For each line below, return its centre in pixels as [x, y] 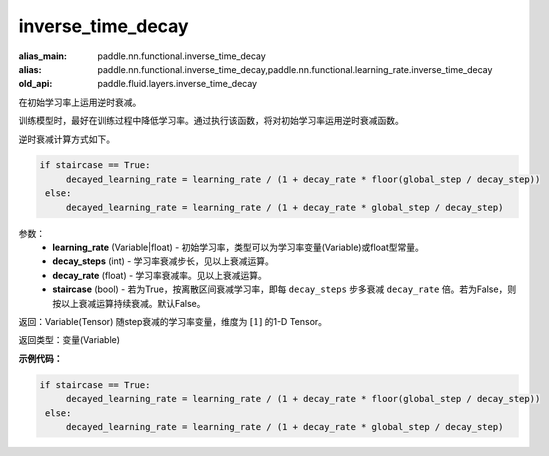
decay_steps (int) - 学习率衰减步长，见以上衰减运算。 [163, 261]
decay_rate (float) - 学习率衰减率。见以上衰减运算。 [159, 275]
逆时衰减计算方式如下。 [66, 139]
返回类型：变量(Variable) [69, 340]
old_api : [35, 84]
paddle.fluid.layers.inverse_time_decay [177, 84]
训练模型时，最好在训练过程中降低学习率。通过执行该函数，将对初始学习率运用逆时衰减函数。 [211, 121]
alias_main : [42, 56]
